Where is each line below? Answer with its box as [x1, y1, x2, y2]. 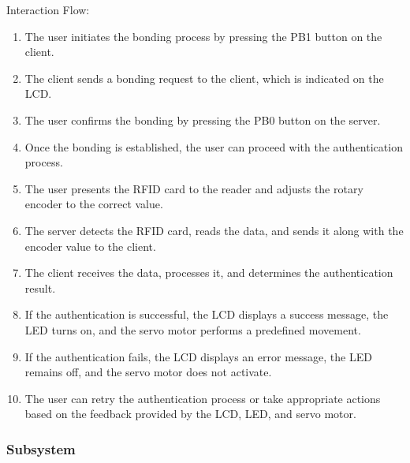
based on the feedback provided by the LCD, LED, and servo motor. [24, 405, 356, 422]
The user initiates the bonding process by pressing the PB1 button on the [24, 28, 382, 44]
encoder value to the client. [24, 237, 156, 254]
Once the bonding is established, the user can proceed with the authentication [24, 138, 403, 155]
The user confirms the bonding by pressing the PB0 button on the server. [24, 111, 381, 128]
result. [24, 279, 56, 296]
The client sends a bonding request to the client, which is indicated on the [24, 69, 384, 86]
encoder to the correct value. [24, 196, 163, 212]
